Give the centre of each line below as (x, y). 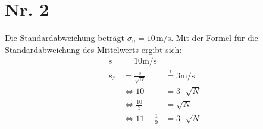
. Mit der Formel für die (215, 38)
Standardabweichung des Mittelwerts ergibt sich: (93, 49)
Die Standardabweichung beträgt (65, 38)
